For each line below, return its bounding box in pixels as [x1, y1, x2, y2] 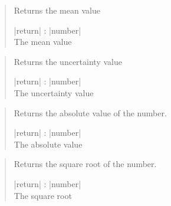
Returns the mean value [14, 4, 100, 16]
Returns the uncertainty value [14, 55, 122, 67]
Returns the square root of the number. [14, 158, 157, 170]
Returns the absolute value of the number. [14, 106, 167, 119]
